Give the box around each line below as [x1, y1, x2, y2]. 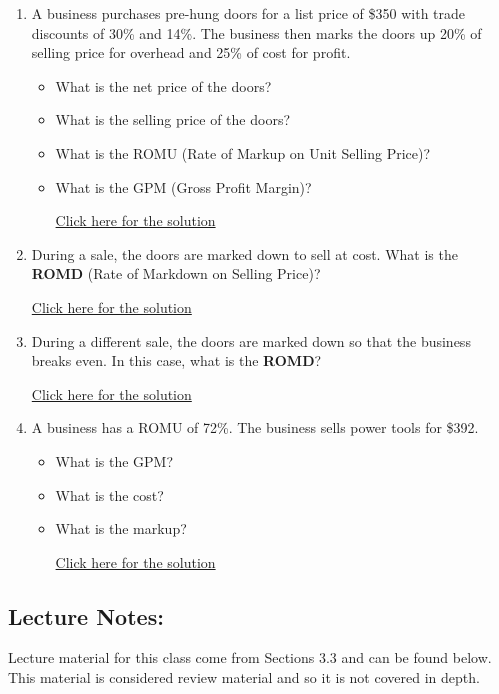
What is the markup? [55, 518, 187, 539]
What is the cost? [55, 484, 164, 505]
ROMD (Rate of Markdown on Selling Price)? [31, 263, 321, 284]
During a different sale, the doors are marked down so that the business [31, 330, 471, 351]
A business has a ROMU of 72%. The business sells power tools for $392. [31, 417, 479, 438]
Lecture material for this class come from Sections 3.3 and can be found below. [8, 647, 492, 668]
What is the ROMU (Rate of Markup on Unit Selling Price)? [55, 142, 431, 163]
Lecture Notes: [8, 600, 164, 631]
